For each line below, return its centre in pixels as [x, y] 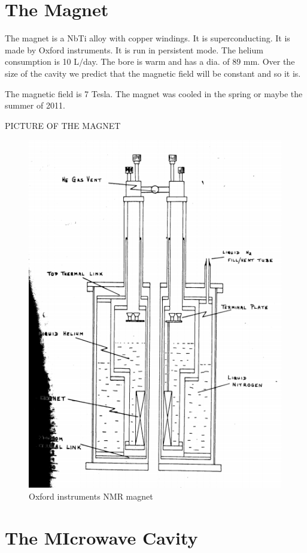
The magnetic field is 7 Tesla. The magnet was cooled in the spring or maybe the [154, 93]
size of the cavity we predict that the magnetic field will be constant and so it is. [153, 73]
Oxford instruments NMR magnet [91, 496]
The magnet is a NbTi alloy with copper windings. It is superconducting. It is [148, 38]
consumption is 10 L [42, 61]
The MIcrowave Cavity [101, 537]
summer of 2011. [35, 105]
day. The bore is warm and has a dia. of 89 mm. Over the [189, 61]
